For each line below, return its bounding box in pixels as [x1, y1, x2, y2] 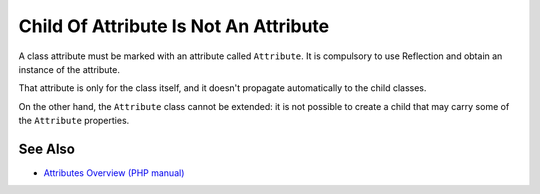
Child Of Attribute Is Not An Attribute [18, 15, 330, 37]
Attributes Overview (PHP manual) [43, 167, 185, 179]
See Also [18, 140, 75, 157]
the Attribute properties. [18, 115, 130, 127]
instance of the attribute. [18, 63, 120, 75]
